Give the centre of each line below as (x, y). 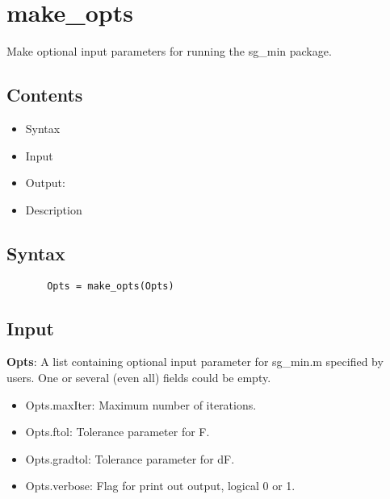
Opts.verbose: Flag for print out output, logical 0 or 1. (160, 486)
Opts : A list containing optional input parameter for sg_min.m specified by (195, 362)
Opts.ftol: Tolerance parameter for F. (117, 432)
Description (54, 209)
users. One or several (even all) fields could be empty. (139, 377)
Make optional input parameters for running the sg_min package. (169, 51)
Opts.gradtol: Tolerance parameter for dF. (130, 458)
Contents (45, 95)
